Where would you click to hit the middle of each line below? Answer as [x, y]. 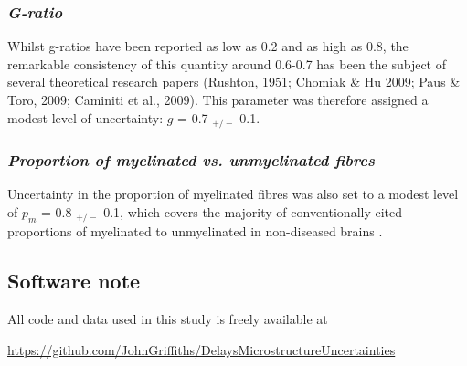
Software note [74, 281]
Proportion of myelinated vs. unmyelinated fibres [191, 159]
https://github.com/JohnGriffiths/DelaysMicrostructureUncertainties [202, 349]
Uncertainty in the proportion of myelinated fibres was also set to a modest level [233, 194]
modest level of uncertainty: [85, 117]
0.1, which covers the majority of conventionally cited [253, 211]
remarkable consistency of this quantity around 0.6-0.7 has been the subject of [227, 63]
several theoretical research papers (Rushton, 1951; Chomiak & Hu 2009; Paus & [234, 82]
